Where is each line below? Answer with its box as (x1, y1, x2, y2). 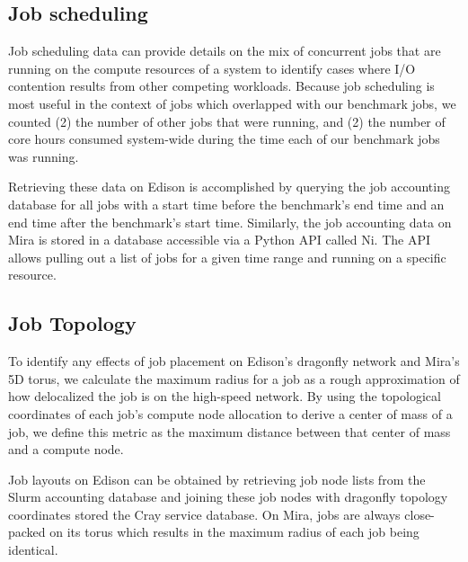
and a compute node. (8, 440, 124, 459)
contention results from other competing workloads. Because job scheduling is (8, 76, 435, 95)
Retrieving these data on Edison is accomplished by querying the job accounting (8, 177, 450, 196)
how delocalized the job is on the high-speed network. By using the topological (8, 387, 441, 406)
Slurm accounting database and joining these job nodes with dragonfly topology (8, 487, 448, 506)
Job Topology (8, 309, 137, 337)
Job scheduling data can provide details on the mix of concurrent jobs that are (8, 41, 441, 60)
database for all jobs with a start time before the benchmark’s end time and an (8, 194, 445, 213)
